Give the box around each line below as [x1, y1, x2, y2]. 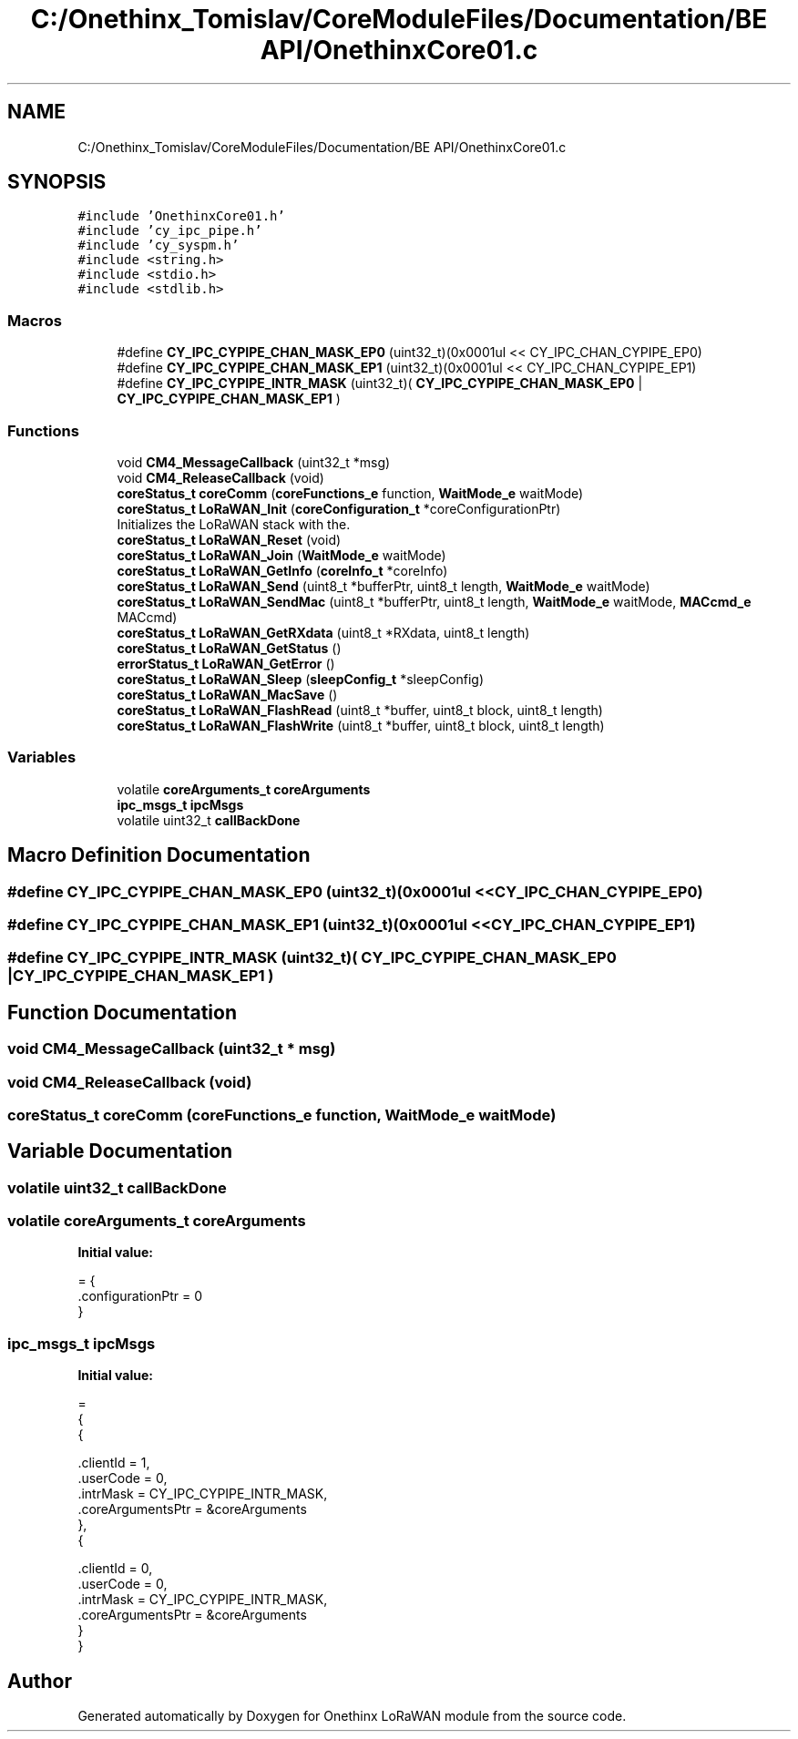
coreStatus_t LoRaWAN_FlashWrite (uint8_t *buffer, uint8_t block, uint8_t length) [117, 717, 605, 733]
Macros [7, 311, 62, 330]
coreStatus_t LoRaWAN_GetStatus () [117, 639, 342, 656]
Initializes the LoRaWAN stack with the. [117, 516, 351, 532]
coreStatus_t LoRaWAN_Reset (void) [117, 531, 342, 547]
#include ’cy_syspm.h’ [77, 238, 240, 253]
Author [7, 1669, 72, 1693]
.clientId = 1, [77, 1455, 150, 1471]
